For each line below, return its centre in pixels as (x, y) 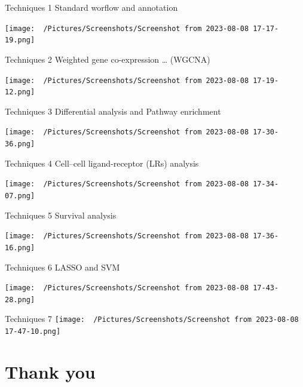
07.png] (20, 196)
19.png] (20, 40)
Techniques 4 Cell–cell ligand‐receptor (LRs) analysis (102, 163)
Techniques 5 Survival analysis (61, 215)
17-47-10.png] (33, 332)
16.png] (20, 248)
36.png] (20, 144)
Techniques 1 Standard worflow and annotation (91, 7)
